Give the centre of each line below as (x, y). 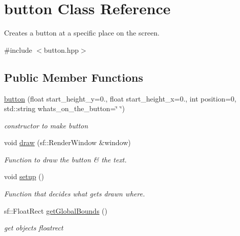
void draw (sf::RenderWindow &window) (67, 142)
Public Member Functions (74, 77)
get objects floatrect (34, 228)
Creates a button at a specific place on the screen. (82, 33)
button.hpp (61, 49)
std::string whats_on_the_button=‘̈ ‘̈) (64, 108)
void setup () (24, 176)
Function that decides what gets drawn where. (75, 194)
